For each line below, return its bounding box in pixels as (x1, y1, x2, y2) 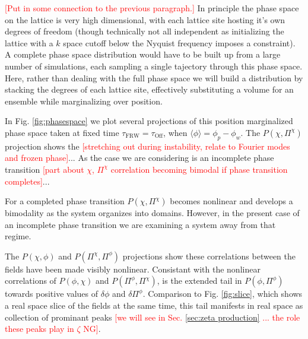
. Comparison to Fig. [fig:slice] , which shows (142, 287, 303, 300)
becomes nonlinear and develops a (170, 195, 293, 207)
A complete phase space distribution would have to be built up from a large (5, 48, 281, 61)
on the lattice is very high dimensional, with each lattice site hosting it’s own (5, 13, 285, 26)
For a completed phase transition (5, 195, 125, 207)
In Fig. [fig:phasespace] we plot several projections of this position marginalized (5, 115, 293, 127)
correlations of (5, 274, 56, 287)
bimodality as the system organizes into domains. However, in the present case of (5, 207, 300, 219)
